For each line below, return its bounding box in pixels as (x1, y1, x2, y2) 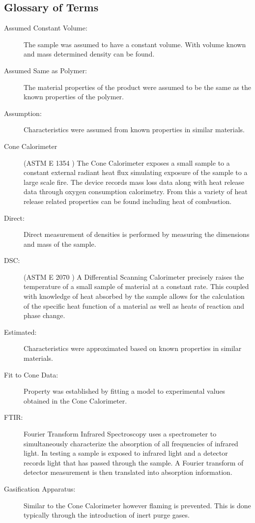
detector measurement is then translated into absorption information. (24, 467, 232, 477)
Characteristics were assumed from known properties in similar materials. (24, 124, 245, 135)
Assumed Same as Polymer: (4, 65, 87, 75)
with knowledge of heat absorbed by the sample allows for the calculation (24, 291, 245, 301)
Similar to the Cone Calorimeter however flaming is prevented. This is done (24, 500, 251, 510)
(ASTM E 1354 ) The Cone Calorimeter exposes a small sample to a (24, 157, 230, 168)
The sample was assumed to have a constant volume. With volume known (24, 39, 246, 49)
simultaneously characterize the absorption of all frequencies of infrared (24, 438, 238, 448)
